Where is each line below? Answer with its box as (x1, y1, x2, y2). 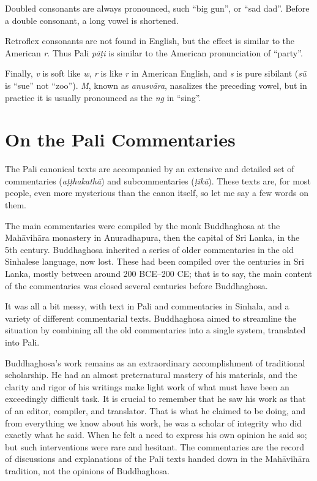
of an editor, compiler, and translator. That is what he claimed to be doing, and (5, 404, 306, 417)
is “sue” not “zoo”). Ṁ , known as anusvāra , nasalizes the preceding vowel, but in (5, 78, 307, 91)
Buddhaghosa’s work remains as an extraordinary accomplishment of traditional (5, 356, 305, 369)
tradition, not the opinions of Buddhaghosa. (5, 464, 170, 477)
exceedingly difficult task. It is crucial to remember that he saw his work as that (5, 392, 306, 405)
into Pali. (5, 336, 40, 348)
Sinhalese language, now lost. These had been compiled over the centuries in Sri (5, 255, 304, 268)
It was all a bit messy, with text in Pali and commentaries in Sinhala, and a (5, 300, 289, 312)
